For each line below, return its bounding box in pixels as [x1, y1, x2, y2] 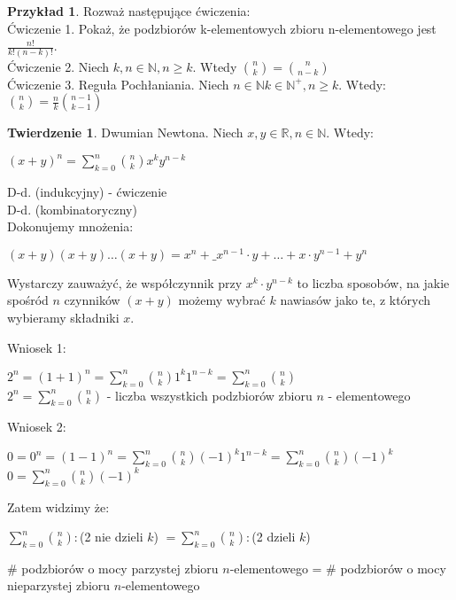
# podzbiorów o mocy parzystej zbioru [7, 558, 219, 577]
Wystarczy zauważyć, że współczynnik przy [7, 273, 243, 292]
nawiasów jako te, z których [280, 291, 431, 309]
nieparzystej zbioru [7, 576, 111, 595]
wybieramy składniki [7, 308, 120, 327]
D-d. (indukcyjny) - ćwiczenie [7, 182, 167, 200]
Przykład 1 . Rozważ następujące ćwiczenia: [7, 2, 251, 19]
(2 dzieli [251, 527, 296, 546]
